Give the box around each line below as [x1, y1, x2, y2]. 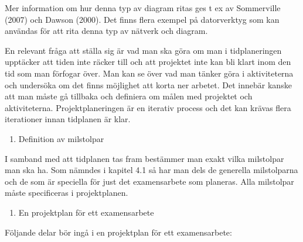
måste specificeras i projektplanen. [5, 186, 128, 199]
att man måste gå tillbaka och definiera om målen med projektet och [5, 90, 253, 102]
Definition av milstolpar [18, 132, 104, 144]
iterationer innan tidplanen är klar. [5, 113, 131, 125]
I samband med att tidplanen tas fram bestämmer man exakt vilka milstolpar [5, 152, 284, 164]
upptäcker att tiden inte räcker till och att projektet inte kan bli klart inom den [5, 56, 291, 68]
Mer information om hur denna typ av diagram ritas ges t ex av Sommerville [5, 2, 281, 13]
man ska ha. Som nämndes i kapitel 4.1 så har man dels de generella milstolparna [5, 164, 298, 176]
